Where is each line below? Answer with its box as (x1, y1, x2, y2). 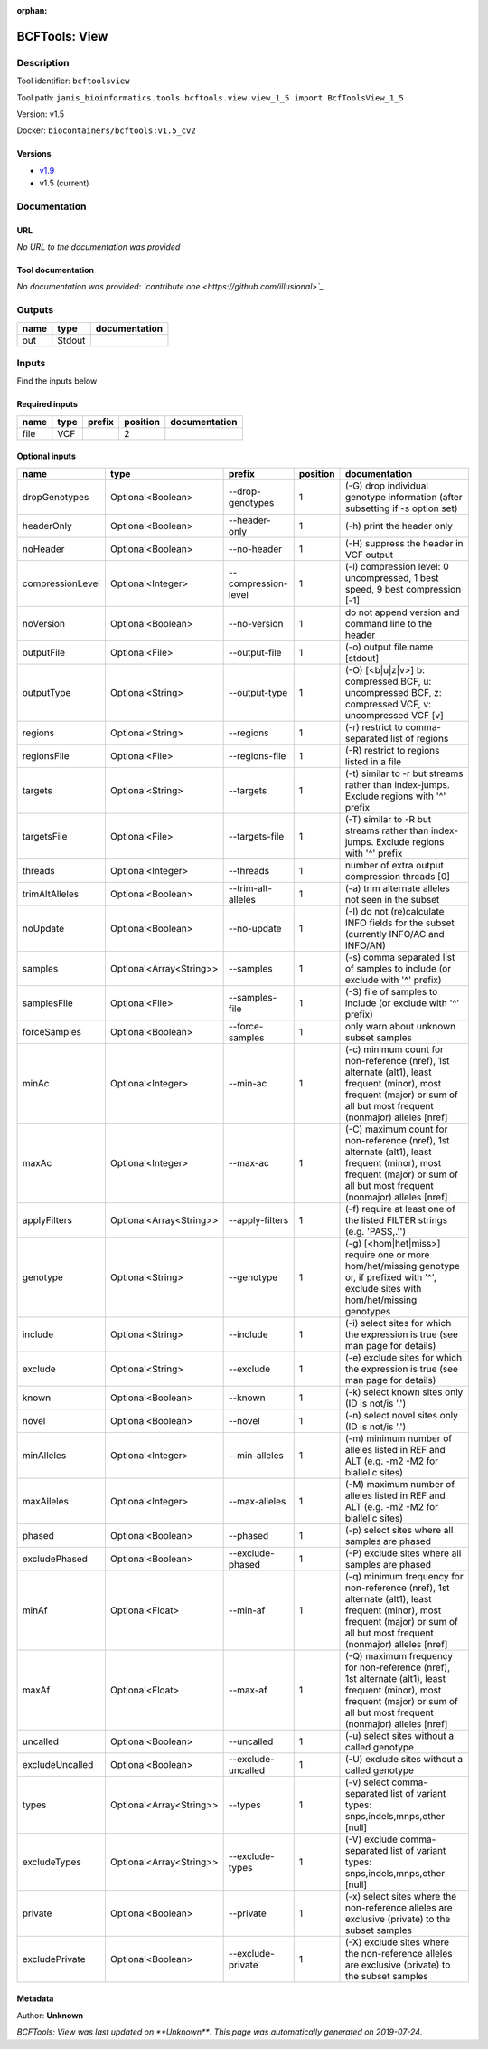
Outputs (16, 304, 54, 317)
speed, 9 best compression (344, 583, 462, 595)
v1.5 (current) (39, 177, 89, 189)
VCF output (344, 548, 394, 561)
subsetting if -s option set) (344, 502, 458, 515)
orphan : (16, 5, 48, 15)
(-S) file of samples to (344, 985, 438, 998)
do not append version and (344, 606, 460, 619)
